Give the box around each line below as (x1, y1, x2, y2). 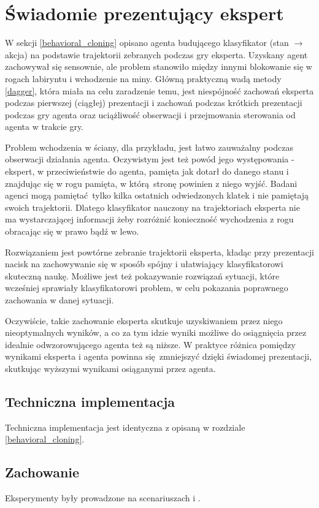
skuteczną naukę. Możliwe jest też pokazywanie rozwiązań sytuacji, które (5, 269, 280, 282)
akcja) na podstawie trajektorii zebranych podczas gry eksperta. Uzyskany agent (5, 48, 308, 61)
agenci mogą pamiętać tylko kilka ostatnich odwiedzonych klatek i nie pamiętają (5, 189, 309, 202)
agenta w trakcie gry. (5, 120, 84, 133)
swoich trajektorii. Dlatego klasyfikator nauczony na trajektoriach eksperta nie (5, 200, 300, 213)
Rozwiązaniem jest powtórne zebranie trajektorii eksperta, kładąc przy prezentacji (5, 245, 314, 258)
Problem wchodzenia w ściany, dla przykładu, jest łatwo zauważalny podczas (5, 140, 293, 153)
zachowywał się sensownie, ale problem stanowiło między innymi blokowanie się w (5, 60, 312, 73)
